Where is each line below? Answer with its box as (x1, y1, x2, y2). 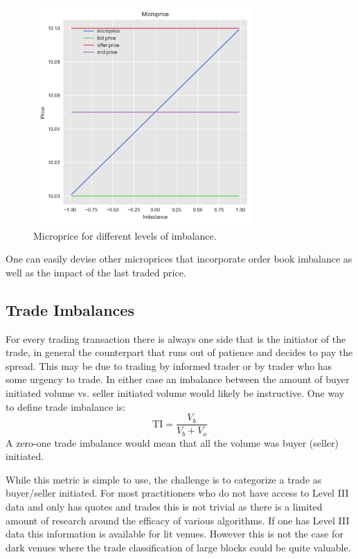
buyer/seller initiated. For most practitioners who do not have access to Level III (6, 486, 349, 500)
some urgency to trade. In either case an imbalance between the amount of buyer (6, 372, 350, 387)
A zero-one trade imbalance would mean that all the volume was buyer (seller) (6, 435, 339, 450)
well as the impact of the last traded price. (6, 265, 186, 279)
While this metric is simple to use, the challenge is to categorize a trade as (6, 472, 322, 486)
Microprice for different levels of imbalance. (33, 228, 217, 242)
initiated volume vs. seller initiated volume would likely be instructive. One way (6, 385, 345, 400)
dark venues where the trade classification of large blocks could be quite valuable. (6, 540, 351, 554)
